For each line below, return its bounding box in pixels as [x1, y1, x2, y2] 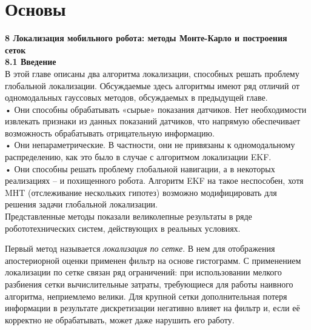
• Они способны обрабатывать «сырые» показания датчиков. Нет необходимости [5, 103, 307, 115]
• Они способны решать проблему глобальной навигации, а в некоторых [5, 162, 275, 175]
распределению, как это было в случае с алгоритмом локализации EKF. [5, 150, 272, 163]
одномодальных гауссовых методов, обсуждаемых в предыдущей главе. [5, 91, 268, 104]
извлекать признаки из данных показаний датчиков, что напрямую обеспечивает [5, 115, 301, 127]
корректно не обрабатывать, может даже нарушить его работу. [5, 313, 235, 326]
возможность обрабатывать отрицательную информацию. [5, 126, 215, 139]
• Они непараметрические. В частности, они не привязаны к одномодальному [5, 138, 295, 151]
